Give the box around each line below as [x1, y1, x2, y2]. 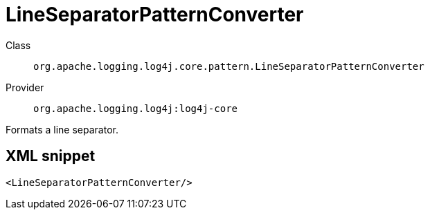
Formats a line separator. [6, 123, 118, 135]
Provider [6, 81, 44, 93]
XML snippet [6, 147, 96, 165]
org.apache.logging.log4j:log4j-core [33, 102, 238, 114]
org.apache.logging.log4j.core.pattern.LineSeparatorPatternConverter [33, 60, 424, 72]
